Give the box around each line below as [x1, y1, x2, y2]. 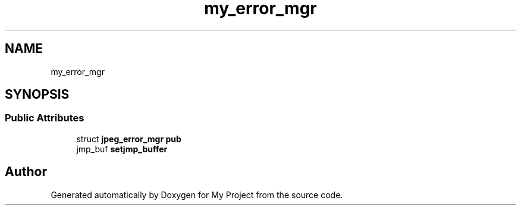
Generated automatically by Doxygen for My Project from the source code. [51, 189, 343, 200]
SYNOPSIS [5, 87, 70, 102]
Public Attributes [5, 112, 84, 124]
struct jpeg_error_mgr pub [76, 133, 181, 144]
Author [5, 164, 47, 180]
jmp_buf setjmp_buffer [76, 143, 168, 154]
